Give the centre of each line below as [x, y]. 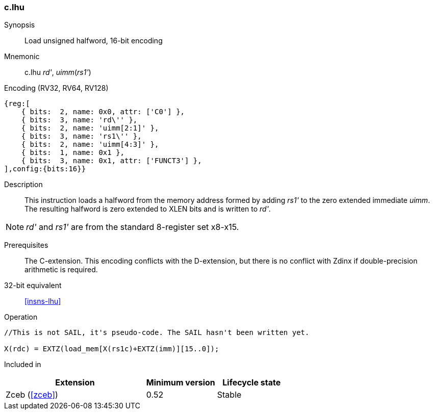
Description [23, 185]
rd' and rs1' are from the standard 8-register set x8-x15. [133, 227]
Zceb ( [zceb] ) [32, 395]
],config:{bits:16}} [45, 169]
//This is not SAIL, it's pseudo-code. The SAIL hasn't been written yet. [157, 333]
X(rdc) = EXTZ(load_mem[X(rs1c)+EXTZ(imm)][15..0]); [112, 349]
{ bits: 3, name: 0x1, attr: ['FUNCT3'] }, [111, 161]
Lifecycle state [252, 383]
